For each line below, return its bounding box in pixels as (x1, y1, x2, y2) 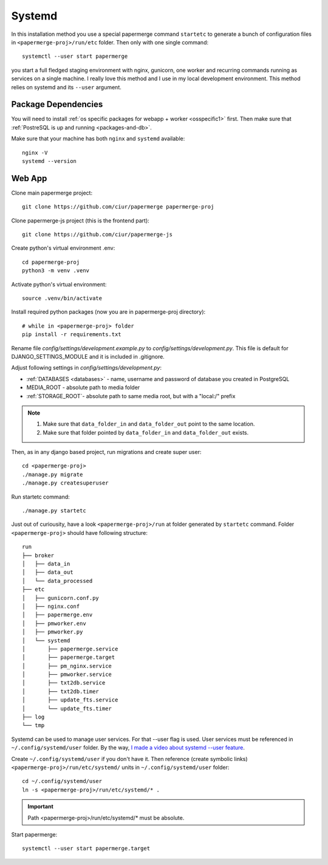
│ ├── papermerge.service (22, 645, 118, 652)
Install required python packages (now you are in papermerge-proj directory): (11, 308, 206, 315)
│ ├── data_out (22, 569, 73, 576)
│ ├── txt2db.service (22, 680, 106, 686)
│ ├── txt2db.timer (22, 688, 100, 695)
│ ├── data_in (22, 560, 70, 567)
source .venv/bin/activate (22, 295, 103, 302)
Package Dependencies (11, 99, 103, 109)
